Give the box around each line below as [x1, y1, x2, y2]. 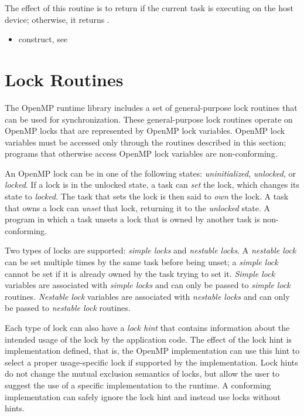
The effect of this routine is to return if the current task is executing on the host [5, 2, 293, 13]
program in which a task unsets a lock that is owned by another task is [5, 213, 260, 225]
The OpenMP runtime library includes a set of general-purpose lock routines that [5, 101, 298, 113]
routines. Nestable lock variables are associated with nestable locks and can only [5, 290, 290, 302]
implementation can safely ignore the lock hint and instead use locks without [5, 390, 281, 403]
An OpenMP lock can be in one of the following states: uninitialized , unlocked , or [5, 167, 296, 179]
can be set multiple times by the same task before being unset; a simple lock [5, 256, 278, 268]
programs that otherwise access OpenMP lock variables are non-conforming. [5, 147, 278, 160]
